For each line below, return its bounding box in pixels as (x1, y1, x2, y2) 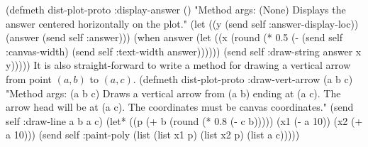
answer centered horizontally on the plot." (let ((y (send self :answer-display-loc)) (6, 16, 359, 31)
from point (6, 71, 52, 86)
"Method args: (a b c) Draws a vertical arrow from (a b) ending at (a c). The (6, 85, 341, 100)
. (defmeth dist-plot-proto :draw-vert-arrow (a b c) (133, 71, 353, 86)
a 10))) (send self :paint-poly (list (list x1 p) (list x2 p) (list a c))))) (6, 127, 300, 142)
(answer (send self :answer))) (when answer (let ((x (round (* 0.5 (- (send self (6, 30, 343, 45)
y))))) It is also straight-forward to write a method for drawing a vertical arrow (6, 58, 351, 72)
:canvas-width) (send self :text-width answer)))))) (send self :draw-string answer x (6, 43, 362, 58)
